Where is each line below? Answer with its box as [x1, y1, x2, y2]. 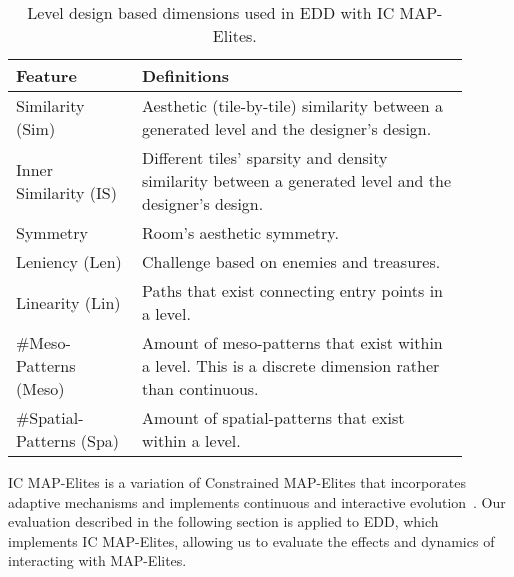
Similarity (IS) [16, 180, 117, 204]
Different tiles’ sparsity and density [141, 146, 388, 169]
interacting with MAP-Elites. [8, 550, 187, 571]
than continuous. [141, 377, 259, 400]
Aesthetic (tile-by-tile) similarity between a [141, 94, 444, 117]
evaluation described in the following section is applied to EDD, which [8, 511, 439, 532]
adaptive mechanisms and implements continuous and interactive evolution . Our [8, 491, 506, 512]
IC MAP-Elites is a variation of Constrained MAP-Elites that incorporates [8, 472, 466, 492]
